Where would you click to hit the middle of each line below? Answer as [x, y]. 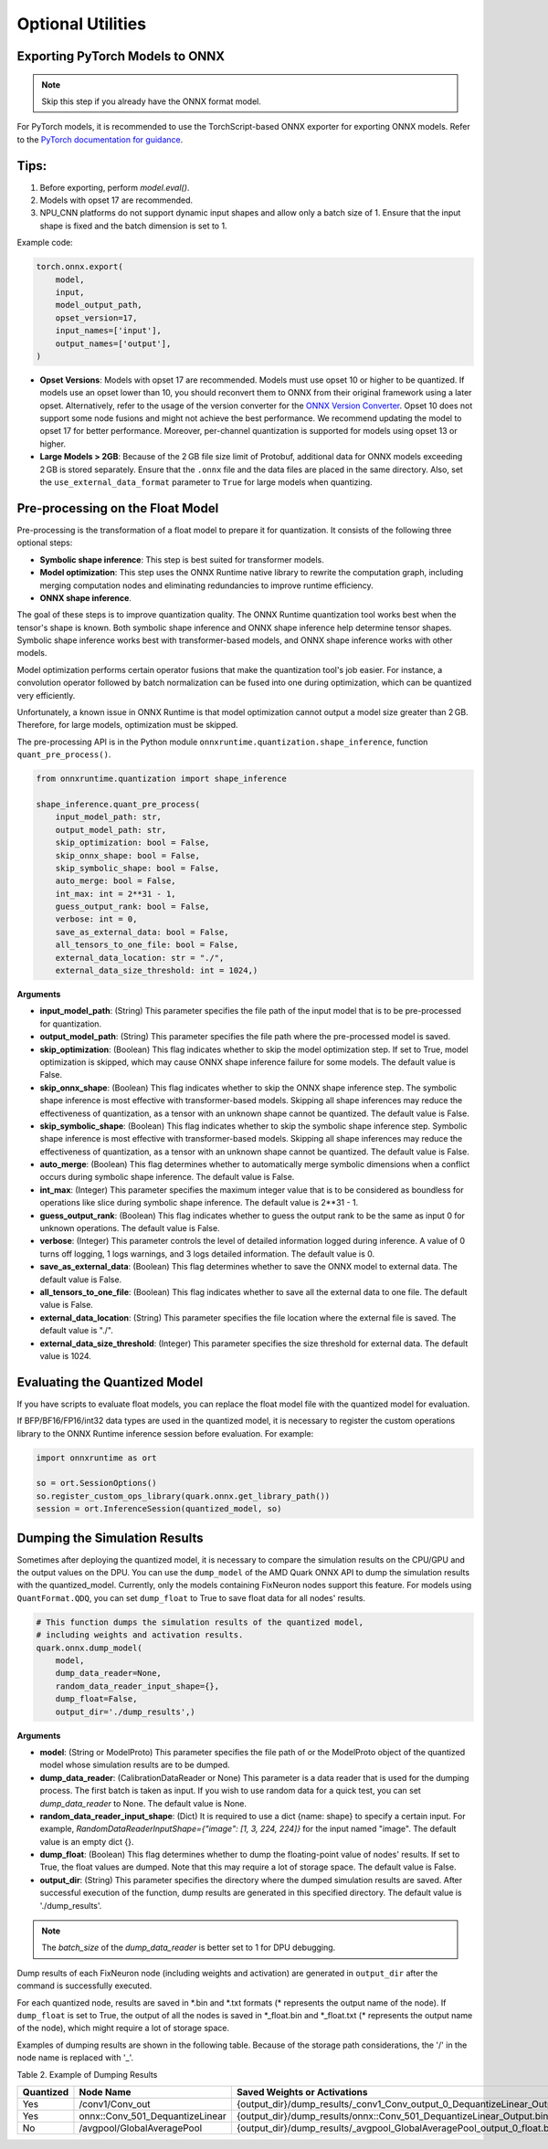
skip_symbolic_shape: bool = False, [137, 868]
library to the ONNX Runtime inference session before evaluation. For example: [165, 1433]
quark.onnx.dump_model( [90, 1648]
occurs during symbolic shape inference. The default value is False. [167, 1177]
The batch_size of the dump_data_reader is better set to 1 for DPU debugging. [189, 1948]
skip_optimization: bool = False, [132, 843]
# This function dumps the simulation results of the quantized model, [200, 1622]
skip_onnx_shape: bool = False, [128, 855]
